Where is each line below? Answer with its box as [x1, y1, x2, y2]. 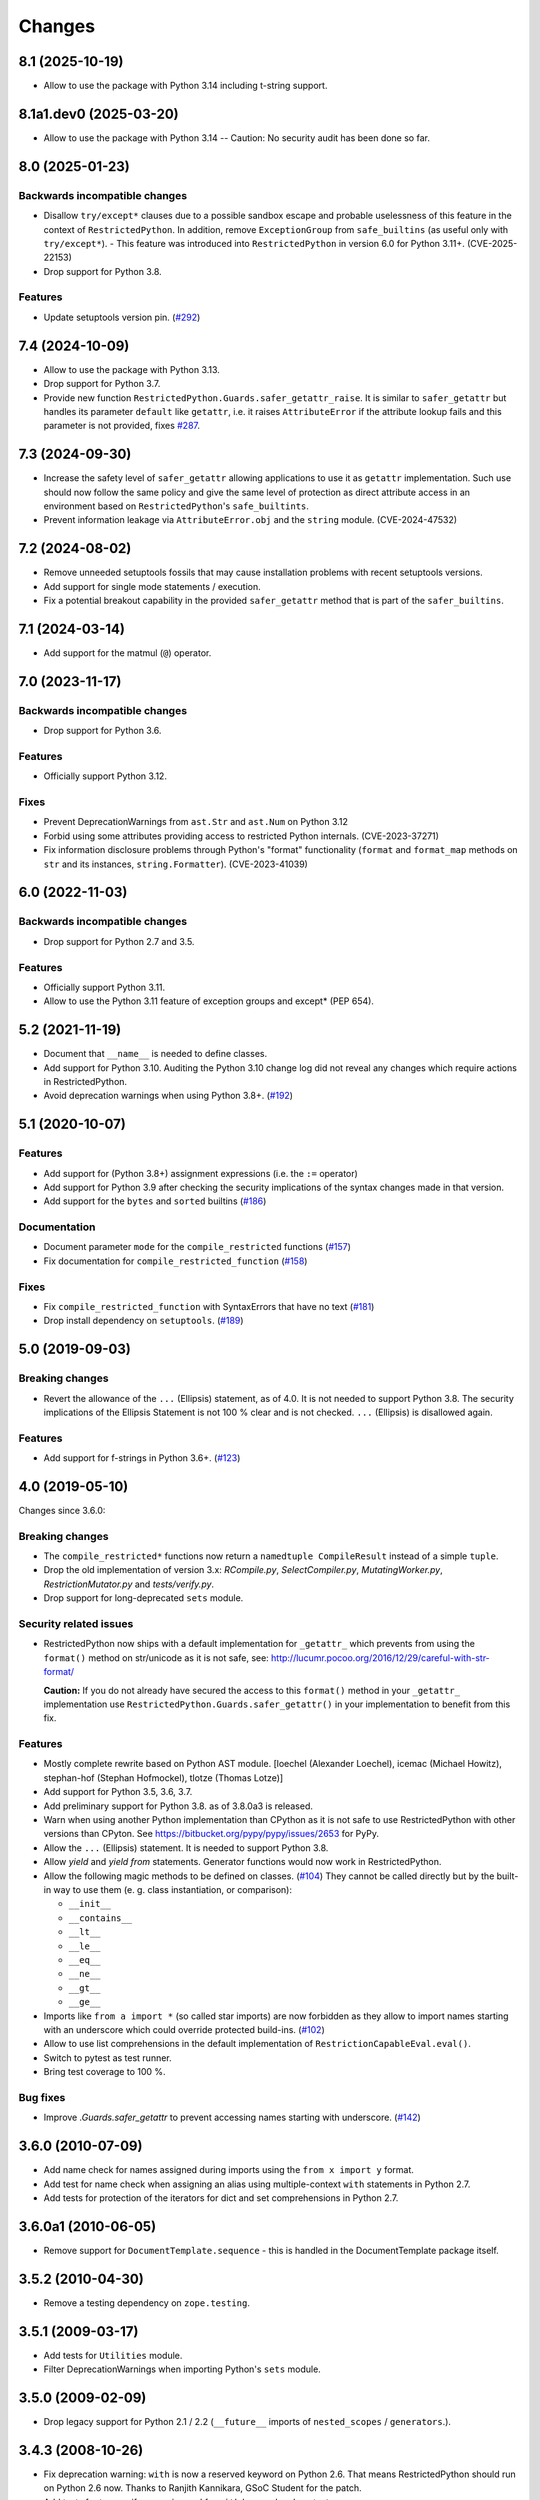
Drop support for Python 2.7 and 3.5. [43, 935, 195, 947]
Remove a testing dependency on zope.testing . [43, 2296, 250, 2309]
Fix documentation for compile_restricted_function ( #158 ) [43, 1255, 308, 1267]
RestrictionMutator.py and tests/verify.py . [43, 1578, 215, 1590]
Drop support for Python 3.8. [43, 265, 162, 277]
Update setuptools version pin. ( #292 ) [43, 311, 201, 323]
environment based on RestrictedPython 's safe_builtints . [43, 500, 310, 512]
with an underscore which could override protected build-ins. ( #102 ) [43, 2023, 325, 2035]
